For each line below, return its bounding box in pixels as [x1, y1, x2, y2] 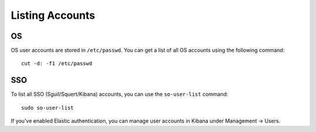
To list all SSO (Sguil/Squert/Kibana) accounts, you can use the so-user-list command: [11, 91, 228, 98]
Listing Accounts [11, 9, 95, 22]
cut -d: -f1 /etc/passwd [21, 60, 92, 67]
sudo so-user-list [21, 104, 74, 111]
